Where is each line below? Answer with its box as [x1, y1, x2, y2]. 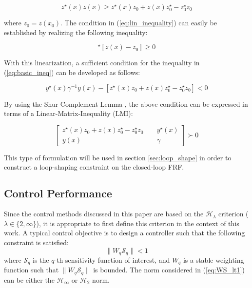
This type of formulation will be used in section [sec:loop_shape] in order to [4, 152, 232, 162]
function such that [4, 265, 59, 275]
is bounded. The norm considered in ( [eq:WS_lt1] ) [93, 265, 245, 275]
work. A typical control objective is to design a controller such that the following [4, 228, 245, 238]
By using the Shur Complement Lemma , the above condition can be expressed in [4, 98, 248, 109]
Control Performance [4, 186, 112, 201]
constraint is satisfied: [4, 237, 69, 247]
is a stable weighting [183, 255, 244, 265]
